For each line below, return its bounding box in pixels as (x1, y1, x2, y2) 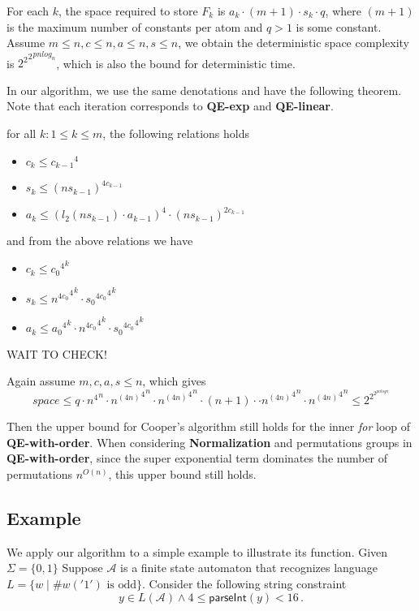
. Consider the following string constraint (142, 575, 347, 592)
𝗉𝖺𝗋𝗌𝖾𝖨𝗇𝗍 (209, 592, 247, 604)
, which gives (142, 372, 206, 389)
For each (6, 2, 49, 19)
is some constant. (296, 18, 382, 35)
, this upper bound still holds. (108, 466, 257, 483)
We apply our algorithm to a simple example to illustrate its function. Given (6, 543, 388, 560)
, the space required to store (58, 2, 198, 19)
